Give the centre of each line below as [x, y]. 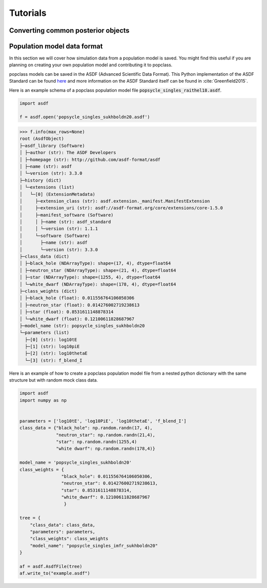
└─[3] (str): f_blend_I [54, 360]
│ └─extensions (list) [47, 187]
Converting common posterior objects [69, 30]
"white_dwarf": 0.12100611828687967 [106, 497]
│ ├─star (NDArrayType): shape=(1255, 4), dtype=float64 [90, 277]
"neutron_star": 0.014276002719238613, [110, 483]
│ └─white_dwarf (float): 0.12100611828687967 [77, 319]
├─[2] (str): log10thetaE [56, 353]
